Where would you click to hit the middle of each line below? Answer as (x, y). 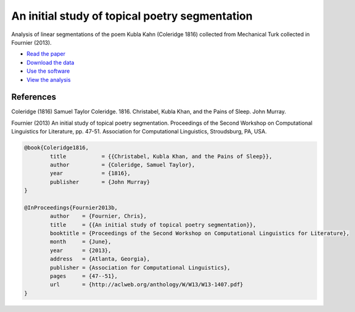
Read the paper (46, 54)
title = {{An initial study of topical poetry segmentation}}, (153, 225)
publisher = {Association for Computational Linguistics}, (140, 267)
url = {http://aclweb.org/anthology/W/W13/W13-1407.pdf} (147, 285)
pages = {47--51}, (84, 276)
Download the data (50, 62)
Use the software (48, 71)
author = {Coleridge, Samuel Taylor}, (123, 165)
